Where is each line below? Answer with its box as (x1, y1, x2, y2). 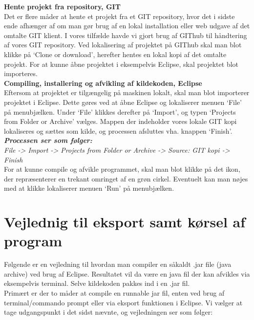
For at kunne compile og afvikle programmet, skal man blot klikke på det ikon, (4, 164, 240, 174)
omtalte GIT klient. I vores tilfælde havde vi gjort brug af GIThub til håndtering (4, 30, 247, 40)
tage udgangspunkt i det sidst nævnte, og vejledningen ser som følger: (4, 307, 213, 317)
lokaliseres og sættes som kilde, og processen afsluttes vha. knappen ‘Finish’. (4, 125, 233, 136)
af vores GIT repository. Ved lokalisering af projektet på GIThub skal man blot (4, 40, 242, 50)
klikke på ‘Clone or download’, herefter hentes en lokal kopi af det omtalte (4, 49, 227, 59)
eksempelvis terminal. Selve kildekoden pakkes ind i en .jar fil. (4, 278, 190, 288)
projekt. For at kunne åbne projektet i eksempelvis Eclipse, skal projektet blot (4, 59, 239, 69)
